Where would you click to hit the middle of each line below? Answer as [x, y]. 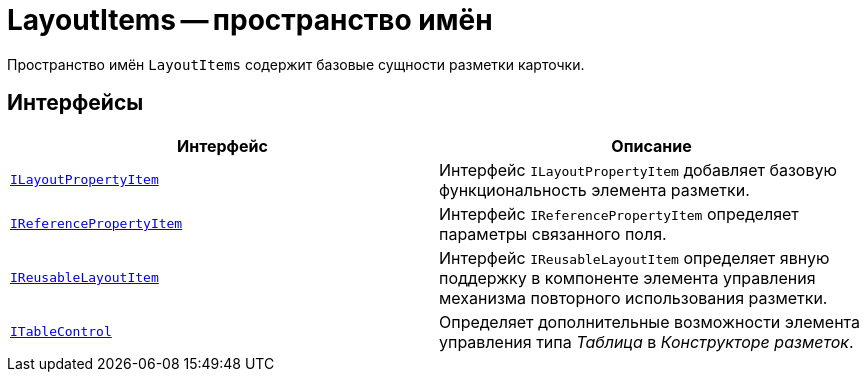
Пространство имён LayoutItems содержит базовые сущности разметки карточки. [296, 64]
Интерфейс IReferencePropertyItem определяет [619, 213]
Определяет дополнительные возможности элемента [649, 321]
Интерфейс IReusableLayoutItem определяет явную [634, 257]
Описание [651, 145]
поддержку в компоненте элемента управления [627, 277]
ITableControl [61, 332]
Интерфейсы [75, 103]
